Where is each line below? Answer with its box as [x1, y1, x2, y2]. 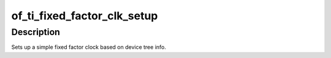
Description [11, 27, 61, 37]
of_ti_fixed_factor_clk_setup [11, 9, 158, 22]
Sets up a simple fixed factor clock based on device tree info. [11, 43, 167, 51]
